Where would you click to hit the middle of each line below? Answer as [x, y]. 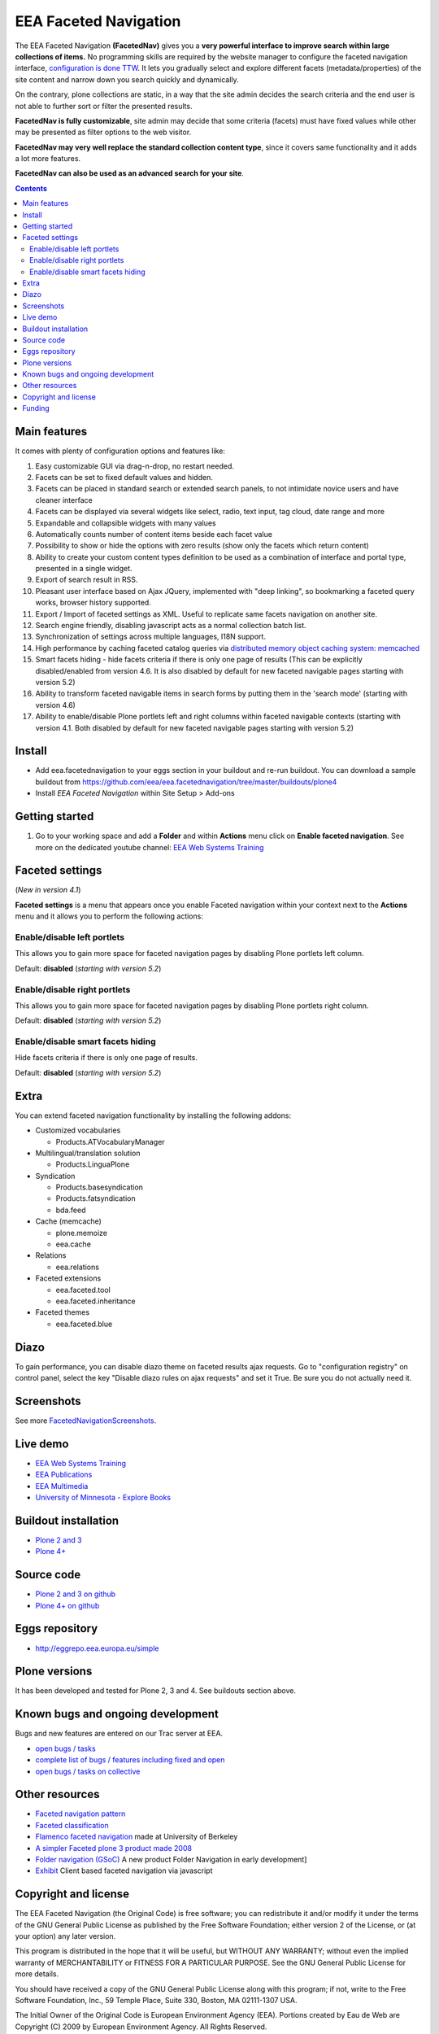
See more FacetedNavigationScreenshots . [86, 1421]
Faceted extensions [68, 1278]
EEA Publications [64, 1475]
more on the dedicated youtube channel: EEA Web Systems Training [150, 847]
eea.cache [73, 1244]
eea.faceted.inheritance [96, 1301]
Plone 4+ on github [67, 1605]
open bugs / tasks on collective [88, 1771]
